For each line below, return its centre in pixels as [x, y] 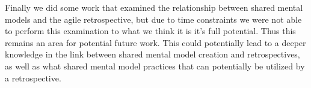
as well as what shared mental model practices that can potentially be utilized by [155, 66]
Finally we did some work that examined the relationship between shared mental [154, 7]
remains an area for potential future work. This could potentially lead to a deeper [155, 42]
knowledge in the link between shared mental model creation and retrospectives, [152, 54]
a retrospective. [33, 78]
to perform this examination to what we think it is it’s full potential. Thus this [150, 31]
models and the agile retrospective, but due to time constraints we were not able [153, 19]
